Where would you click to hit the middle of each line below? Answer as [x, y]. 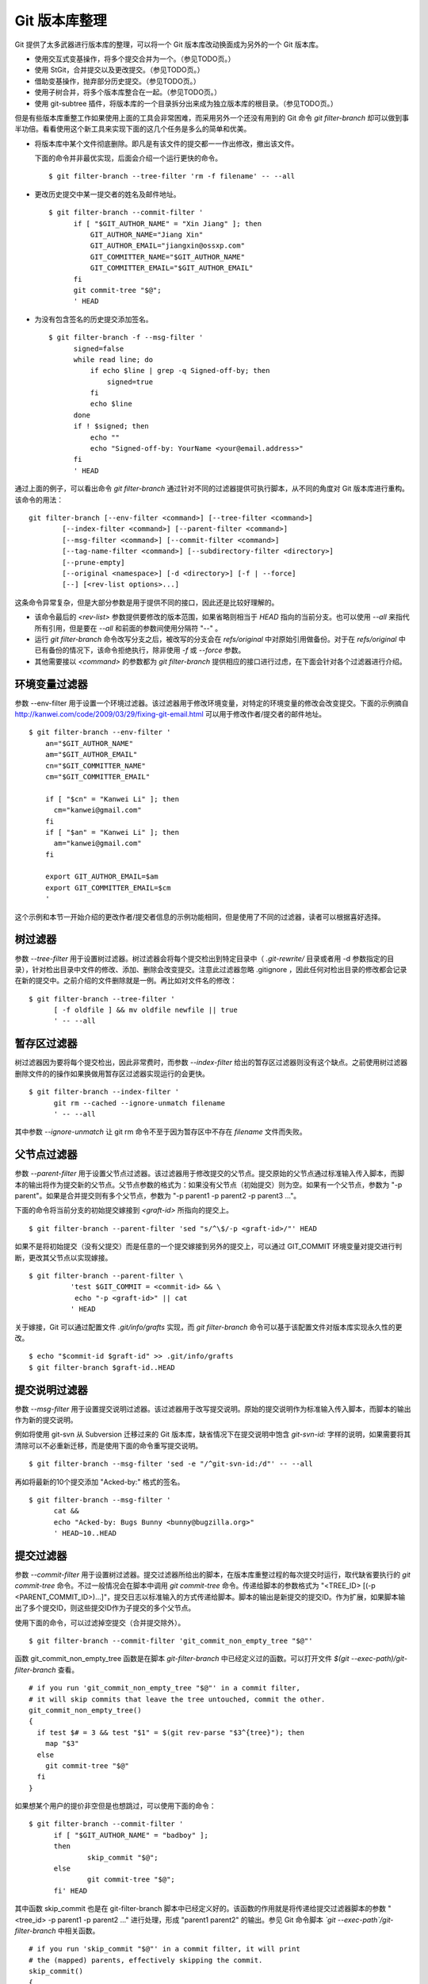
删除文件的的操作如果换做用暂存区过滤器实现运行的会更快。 [112, 1073]
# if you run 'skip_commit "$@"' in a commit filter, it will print [164, 1949]
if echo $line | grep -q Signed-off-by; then [180, 371]
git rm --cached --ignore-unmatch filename [139, 1103]
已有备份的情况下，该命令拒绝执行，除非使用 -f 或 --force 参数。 [140, 650]
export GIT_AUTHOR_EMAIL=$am [101, 877]
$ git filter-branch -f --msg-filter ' [126, 338]
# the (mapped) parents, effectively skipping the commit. [146, 1960]
